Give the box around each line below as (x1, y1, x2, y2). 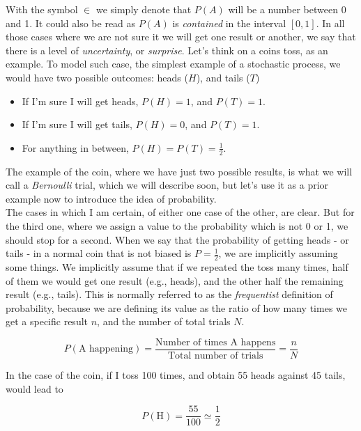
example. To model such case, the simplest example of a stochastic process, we (6, 56, 341, 71)
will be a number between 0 (228, 2, 346, 16)
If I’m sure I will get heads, (22, 93, 139, 108)
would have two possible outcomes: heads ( (6, 70, 188, 84)
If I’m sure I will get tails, (22, 117, 132, 132)
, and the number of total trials (97, 314, 231, 329)
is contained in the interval (172, 15, 286, 30)
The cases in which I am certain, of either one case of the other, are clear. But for (6, 205, 355, 219)
